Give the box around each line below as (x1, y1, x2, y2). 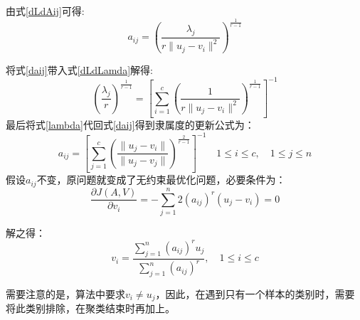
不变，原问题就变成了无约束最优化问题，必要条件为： (36, 172, 286, 187)
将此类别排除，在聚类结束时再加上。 (6, 301, 175, 316)
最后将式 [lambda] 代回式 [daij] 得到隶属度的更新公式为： (6, 117, 255, 132)
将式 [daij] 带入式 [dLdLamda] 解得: (6, 62, 153, 77)
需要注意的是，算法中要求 (6, 286, 125, 301)
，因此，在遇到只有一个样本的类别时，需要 (155, 286, 355, 301)
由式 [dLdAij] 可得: (6, 4, 85, 18)
